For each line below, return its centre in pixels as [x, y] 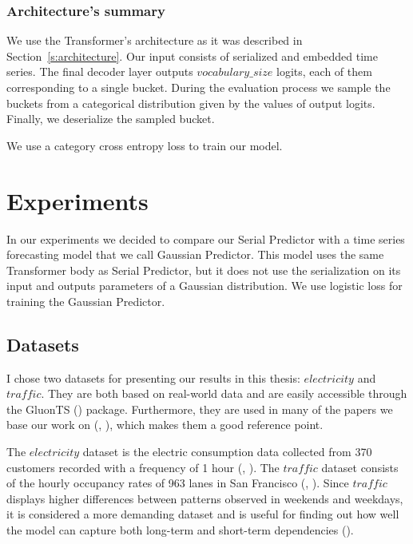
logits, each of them [324, 71]
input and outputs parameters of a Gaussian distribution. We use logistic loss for [205, 286]
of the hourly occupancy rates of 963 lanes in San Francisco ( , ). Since [178, 483]
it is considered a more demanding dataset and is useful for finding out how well [203, 514]
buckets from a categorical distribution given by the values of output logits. [191, 103]
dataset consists [360, 467]
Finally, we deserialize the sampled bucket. [111, 119]
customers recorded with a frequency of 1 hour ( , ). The [143, 467]
